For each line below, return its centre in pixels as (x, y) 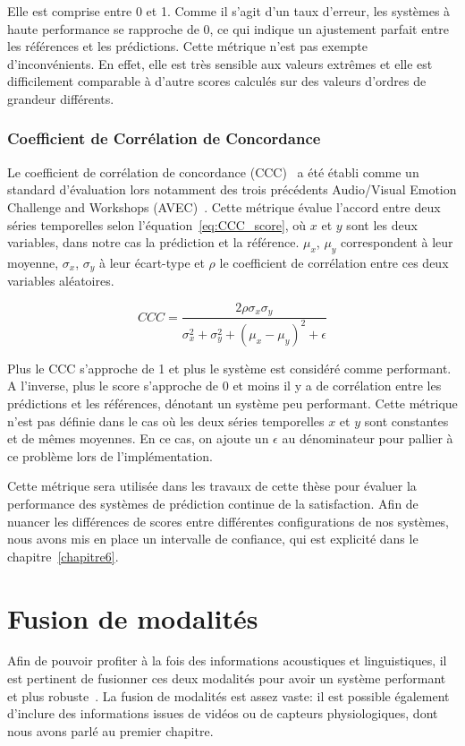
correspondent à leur (397, 242)
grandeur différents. (61, 98)
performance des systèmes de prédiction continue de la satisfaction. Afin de (213, 503)
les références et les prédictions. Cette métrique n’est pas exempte (188, 46)
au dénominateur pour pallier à (368, 438)
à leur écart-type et (152, 262)
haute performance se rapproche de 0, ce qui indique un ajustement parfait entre (228, 28)
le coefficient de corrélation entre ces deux (334, 262)
